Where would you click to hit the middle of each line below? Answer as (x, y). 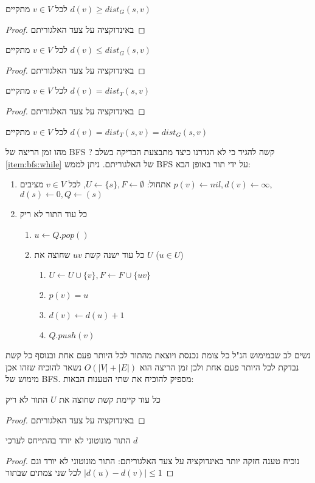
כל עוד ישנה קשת (115, 254)
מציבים (32, 184)
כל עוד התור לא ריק (54, 213)
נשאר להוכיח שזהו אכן (43, 367)
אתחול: (159, 184)
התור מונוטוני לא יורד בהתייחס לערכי (68, 440)
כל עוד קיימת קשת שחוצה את (110, 399)
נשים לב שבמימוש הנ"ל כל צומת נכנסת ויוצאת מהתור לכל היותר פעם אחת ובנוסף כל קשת (158, 355)
